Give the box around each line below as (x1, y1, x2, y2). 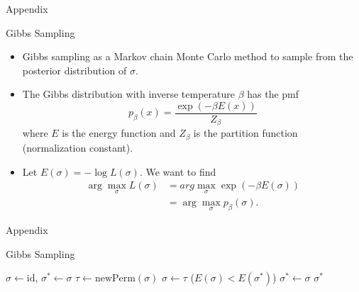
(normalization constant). (22, 140, 133, 155)
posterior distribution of (22, 62, 127, 77)
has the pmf (247, 86, 299, 101)
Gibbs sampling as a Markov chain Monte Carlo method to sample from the (22, 49, 353, 64)
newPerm (94, 274, 136, 284)
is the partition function (193, 125, 298, 140)
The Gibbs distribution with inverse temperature (22, 86, 235, 101)
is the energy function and (62, 125, 176, 140)
